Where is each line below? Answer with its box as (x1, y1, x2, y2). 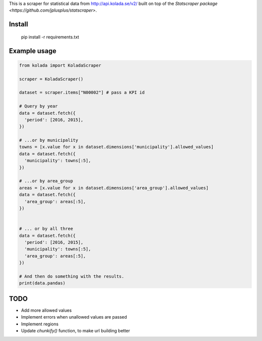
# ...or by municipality (19, 138, 79, 143)
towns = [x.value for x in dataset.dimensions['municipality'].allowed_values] (19, 144, 214, 150)
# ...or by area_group (19, 178, 73, 184)
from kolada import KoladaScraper (19, 62, 101, 68)
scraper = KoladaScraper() (19, 76, 83, 82)
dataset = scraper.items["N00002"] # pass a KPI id (19, 90, 145, 95)
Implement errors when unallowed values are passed (21, 314, 127, 320)
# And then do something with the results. (19, 273, 125, 279)
